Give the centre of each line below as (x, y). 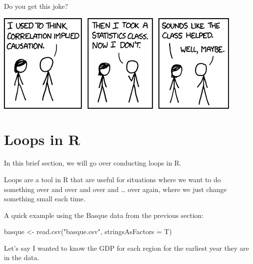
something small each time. (45, 199)
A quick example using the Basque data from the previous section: (104, 215)
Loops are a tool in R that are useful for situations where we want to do (113, 179)
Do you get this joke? (36, 6)
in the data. (22, 257)
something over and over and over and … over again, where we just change (115, 189)
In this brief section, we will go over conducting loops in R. (93, 163)
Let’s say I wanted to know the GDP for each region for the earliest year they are (126, 248)
